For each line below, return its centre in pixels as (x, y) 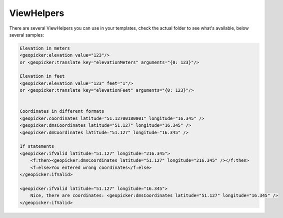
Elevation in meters (45, 48)
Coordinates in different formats (62, 111)
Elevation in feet (42, 76)
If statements (37, 146)
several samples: (27, 35)
